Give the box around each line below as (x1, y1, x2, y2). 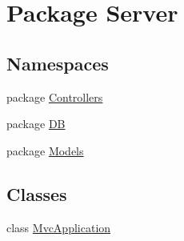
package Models (6, 142, 84, 159)
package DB (6, 115, 66, 132)
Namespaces (6, 50, 109, 75)
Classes (6, 181, 67, 206)
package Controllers (6, 88, 103, 105)
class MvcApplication (6, 219, 111, 235)
